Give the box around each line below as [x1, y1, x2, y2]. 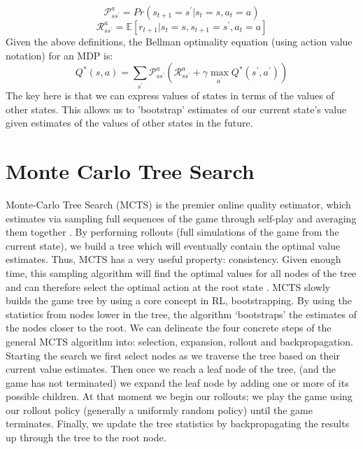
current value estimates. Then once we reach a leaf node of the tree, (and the [6, 362, 336, 376]
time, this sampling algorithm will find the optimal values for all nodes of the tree [6, 265, 357, 280]
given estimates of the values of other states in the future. [6, 115, 253, 130]
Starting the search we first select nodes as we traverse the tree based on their [6, 348, 340, 362]
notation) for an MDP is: [6, 48, 113, 62]
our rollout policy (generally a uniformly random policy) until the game [6, 402, 313, 417]
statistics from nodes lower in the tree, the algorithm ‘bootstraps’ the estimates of [6, 306, 357, 321]
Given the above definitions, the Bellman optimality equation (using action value [6, 34, 353, 48]
